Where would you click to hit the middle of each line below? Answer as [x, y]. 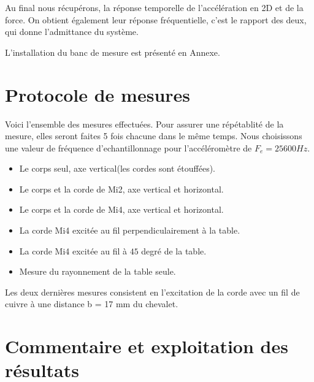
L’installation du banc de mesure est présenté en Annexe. [113, 52]
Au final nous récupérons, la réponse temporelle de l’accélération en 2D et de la [154, 7]
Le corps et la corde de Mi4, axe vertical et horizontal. [121, 209]
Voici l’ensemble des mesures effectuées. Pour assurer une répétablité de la [144, 124]
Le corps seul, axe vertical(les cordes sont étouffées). [117, 168]
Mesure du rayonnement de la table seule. [98, 271]
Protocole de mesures [98, 94]
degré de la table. [174, 250]
